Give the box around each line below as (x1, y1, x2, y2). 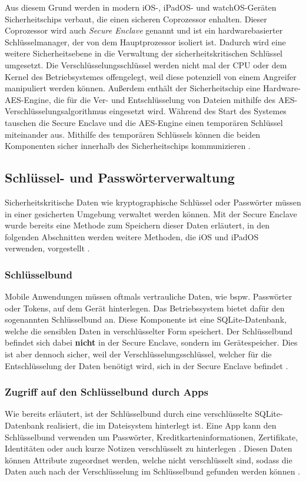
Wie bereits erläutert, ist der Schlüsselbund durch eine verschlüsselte (5, 407, 252, 420)
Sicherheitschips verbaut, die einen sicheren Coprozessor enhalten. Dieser (5, 12, 267, 25)
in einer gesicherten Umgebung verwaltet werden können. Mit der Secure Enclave (5, 207, 297, 220)
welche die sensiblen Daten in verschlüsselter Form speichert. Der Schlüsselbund (5, 324, 293, 337)
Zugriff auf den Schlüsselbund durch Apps (5, 384, 208, 399)
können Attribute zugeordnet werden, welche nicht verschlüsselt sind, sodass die (5, 453, 292, 466)
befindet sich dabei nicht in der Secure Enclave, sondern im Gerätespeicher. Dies (5, 336, 298, 349)
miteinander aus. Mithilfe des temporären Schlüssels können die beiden (5, 128, 261, 140)
